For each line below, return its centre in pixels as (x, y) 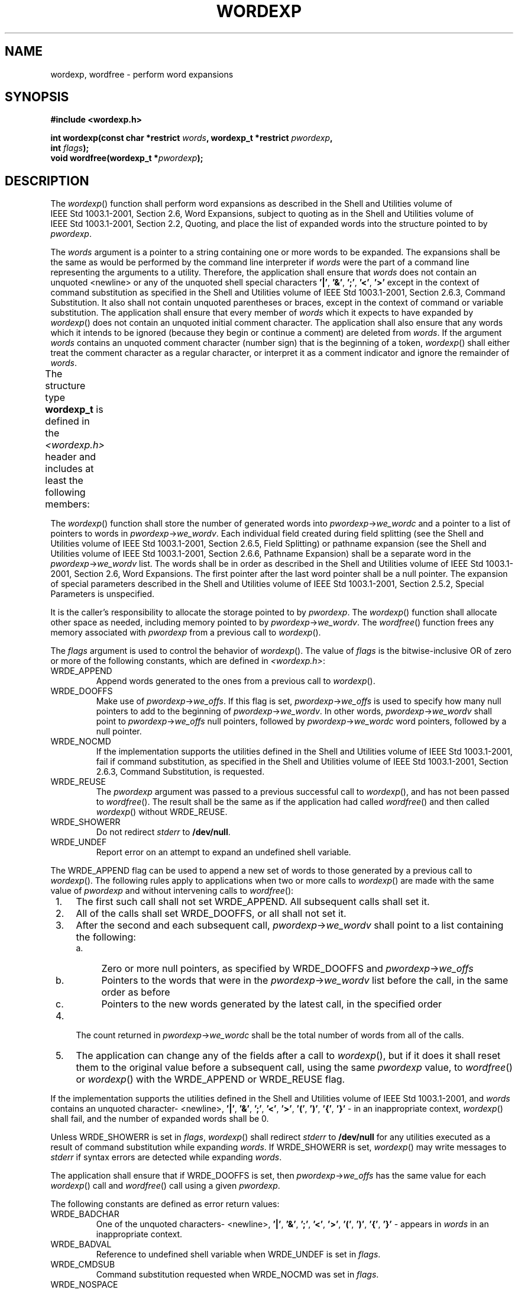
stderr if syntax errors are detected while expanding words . (166, 1157)
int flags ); (70, 148)
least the (64, 481)
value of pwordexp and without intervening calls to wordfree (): (172, 891)
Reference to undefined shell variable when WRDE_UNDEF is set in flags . (238, 1254)
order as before (136, 992)
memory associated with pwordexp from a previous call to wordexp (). (186, 633)
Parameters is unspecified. (103, 594)
